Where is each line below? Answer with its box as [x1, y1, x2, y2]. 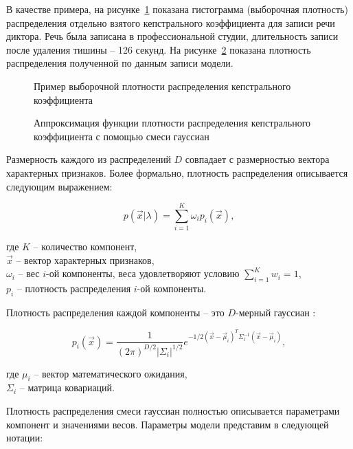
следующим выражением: [6, 179, 113, 193]
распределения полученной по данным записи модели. [6, 56, 234, 70]
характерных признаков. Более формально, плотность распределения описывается [6, 165, 348, 179]
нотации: [6, 430, 43, 445]
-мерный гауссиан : [236, 305, 316, 320]
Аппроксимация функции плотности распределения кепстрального [34, 116, 311, 130]
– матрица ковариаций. [19, 380, 115, 395]
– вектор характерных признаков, [16, 252, 155, 267]
